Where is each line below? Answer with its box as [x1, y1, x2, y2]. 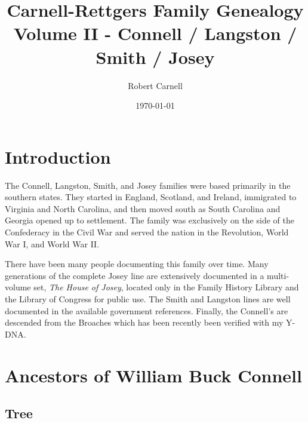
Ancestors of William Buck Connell [5, 363, 302, 387]
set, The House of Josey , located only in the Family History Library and [33, 281, 299, 293]
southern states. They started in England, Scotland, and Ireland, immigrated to [5, 191, 297, 203]
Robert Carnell [128, 79, 183, 91]
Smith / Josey [96, 44, 215, 69]
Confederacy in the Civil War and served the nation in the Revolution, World [5, 226, 289, 238]
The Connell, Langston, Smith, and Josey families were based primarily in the [5, 179, 291, 191]
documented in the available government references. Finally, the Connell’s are [5, 304, 288, 317]
